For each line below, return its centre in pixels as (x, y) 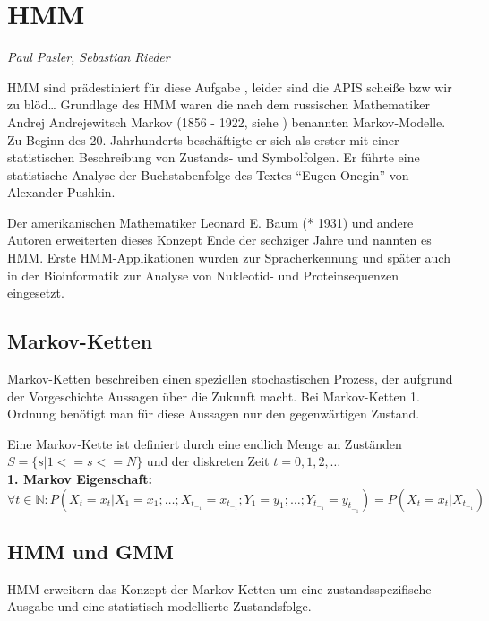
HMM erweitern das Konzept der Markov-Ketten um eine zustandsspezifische (219, 588)
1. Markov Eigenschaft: (80, 479)
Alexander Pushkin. (61, 192)
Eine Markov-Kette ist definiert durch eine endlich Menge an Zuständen (205, 443)
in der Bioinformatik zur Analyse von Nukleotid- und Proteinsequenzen (203, 275)
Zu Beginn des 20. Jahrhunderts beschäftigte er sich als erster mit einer (203, 139)
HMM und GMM (90, 551)
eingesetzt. (36, 293)
